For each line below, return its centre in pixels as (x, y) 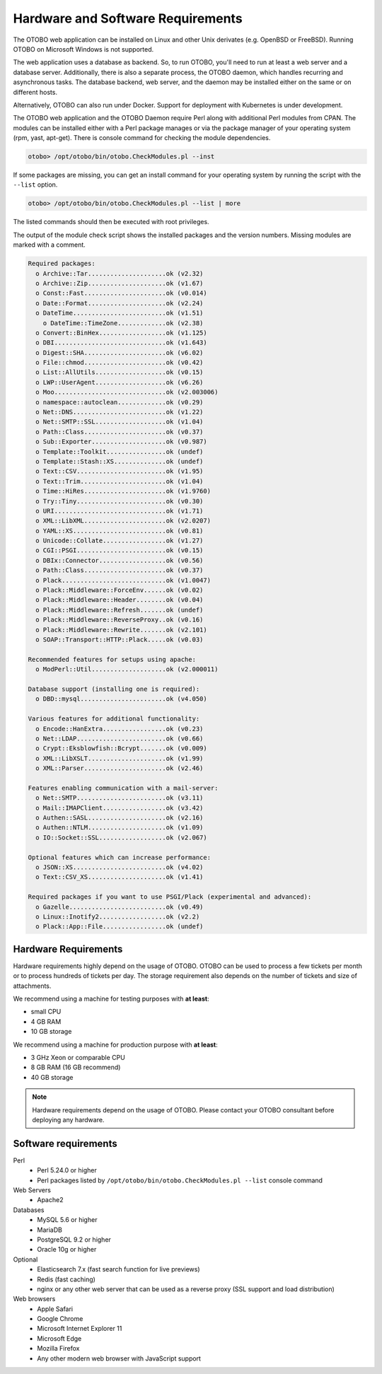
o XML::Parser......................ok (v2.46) (120, 768)
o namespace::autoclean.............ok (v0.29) (120, 402)
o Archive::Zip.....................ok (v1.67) (120, 283)
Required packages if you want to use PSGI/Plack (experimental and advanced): (170, 897)
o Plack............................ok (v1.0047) (123, 580)
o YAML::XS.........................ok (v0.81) (120, 531)
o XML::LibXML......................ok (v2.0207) (123, 521)
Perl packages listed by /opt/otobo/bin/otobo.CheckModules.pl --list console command (180, 1180)
